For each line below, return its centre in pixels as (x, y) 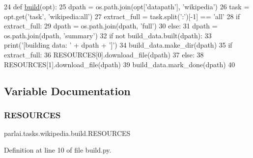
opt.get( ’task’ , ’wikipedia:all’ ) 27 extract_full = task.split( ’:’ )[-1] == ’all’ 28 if (122, 16)
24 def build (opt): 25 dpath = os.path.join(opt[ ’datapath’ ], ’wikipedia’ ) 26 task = (127, 6)
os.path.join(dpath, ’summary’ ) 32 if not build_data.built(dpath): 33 (108, 35)
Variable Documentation (67, 91)
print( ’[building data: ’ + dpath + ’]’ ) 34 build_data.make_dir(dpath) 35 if (118, 45)
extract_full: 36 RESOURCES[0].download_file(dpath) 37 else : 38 (104, 54)
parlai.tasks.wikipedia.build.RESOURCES (67, 133)
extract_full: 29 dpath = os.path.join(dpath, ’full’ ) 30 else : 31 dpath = (111, 26)
